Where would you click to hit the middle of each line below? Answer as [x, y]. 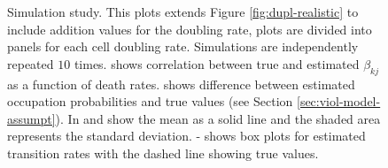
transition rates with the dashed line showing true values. [163, 153]
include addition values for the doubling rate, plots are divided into [190, 29]
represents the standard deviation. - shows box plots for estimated [186, 136]
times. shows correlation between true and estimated [217, 63]
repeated [31, 63]
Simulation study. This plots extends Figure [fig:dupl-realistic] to [183, 11]
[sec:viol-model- [338, 101]
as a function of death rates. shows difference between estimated [181, 84]
